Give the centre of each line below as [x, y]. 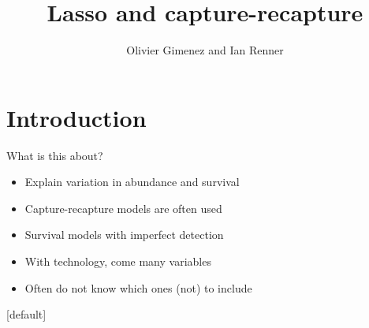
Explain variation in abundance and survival [132, 182]
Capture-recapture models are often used [123, 208]
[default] [26, 314]
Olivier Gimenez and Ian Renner [205, 50]
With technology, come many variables [118, 261]
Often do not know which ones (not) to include [138, 287]
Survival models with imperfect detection [124, 235]
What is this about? [55, 155]
